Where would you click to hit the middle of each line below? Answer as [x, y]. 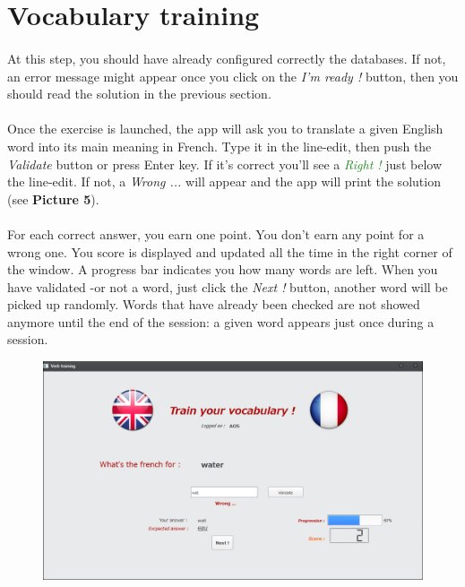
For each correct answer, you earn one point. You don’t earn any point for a [216, 233]
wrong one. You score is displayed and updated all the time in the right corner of [230, 251]
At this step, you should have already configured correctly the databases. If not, [227, 58]
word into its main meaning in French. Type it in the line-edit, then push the [220, 146]
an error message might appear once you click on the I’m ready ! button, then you [233, 76]
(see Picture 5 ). [53, 199]
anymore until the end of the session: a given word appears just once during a [221, 321]
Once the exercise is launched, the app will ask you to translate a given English [225, 129]
